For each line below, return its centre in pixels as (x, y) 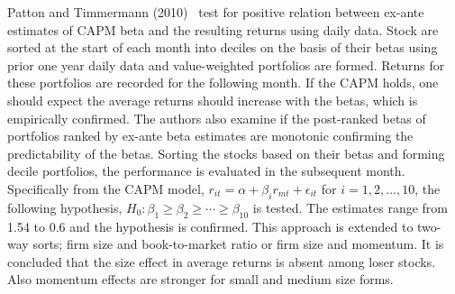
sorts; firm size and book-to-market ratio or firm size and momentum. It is (238, 244)
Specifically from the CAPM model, (106, 188)
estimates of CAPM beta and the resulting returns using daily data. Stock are (223, 29)
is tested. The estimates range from (350, 207)
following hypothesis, (65, 207)
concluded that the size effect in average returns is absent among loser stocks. (222, 261)
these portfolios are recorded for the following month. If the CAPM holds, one (223, 83)
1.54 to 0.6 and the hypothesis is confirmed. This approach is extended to (210, 226)
